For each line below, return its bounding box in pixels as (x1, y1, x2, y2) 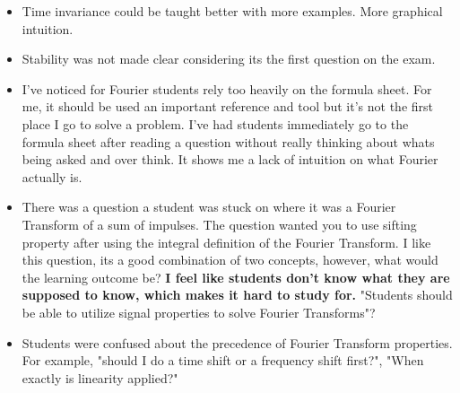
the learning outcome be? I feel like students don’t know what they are (22, 267, 450, 286)
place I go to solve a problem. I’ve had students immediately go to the (22, 114, 409, 133)
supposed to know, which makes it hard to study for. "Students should (22, 285, 453, 304)
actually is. (22, 167, 82, 186)
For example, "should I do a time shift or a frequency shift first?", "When (22, 351, 424, 370)
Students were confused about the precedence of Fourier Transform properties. (22, 333, 453, 352)
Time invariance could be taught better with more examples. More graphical (22, 2, 443, 20)
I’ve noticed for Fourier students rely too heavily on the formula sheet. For (22, 79, 432, 98)
